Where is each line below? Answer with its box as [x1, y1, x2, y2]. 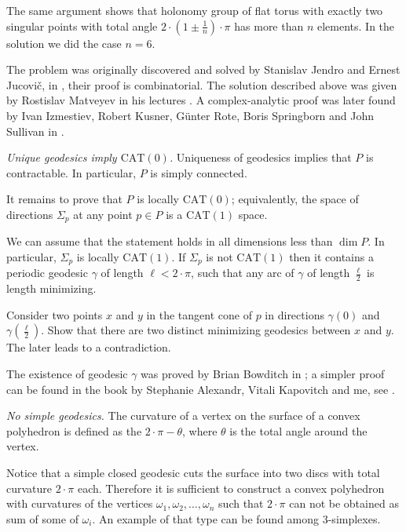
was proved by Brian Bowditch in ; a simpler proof [141, 366, 385, 382]
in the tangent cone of [146, 306, 252, 322]
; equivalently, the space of [231, 191, 359, 207]
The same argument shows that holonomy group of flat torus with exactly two [6, 2, 383, 18]
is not [206, 248, 233, 264]
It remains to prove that [6, 191, 123, 207]
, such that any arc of [191, 264, 294, 281]
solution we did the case [6, 35, 122, 51]
